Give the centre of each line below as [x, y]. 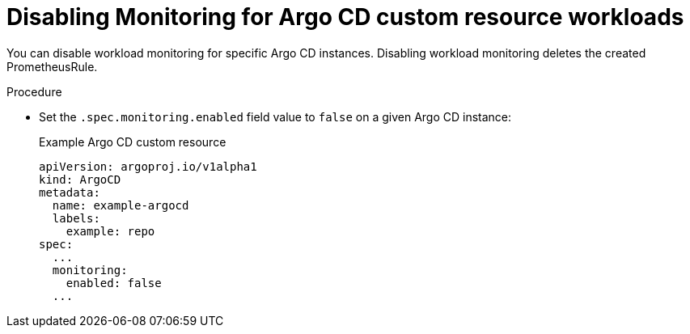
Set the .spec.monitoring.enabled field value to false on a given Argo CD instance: [275, 116]
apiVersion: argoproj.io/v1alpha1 [148, 166]
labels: [76, 218]
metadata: [70, 192]
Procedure [34, 91]
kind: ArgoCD [80, 179]
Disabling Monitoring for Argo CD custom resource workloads [345, 17]
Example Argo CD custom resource [133, 142]
